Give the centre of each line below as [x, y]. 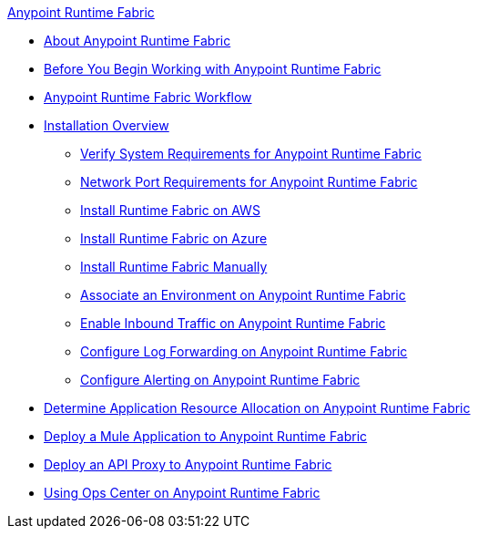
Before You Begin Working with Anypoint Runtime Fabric [213, 69]
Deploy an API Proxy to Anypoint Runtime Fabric [188, 464]
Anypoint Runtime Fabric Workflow [148, 97]
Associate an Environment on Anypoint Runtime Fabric [243, 295]
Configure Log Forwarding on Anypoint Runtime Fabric [244, 351]
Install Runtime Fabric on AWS [170, 210]
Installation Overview [107, 125]
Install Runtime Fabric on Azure [174, 238]
